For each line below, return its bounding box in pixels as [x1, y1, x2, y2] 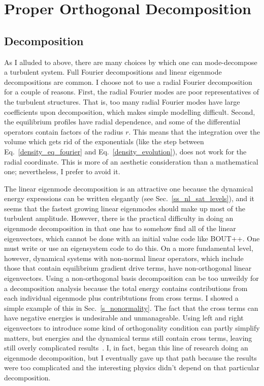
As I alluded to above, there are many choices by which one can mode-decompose [4, 56, 257, 67]
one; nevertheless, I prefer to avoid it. [4, 166, 120, 177]
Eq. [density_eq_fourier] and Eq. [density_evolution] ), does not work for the [4, 146, 247, 156]
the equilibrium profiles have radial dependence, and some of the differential [4, 116, 241, 127]
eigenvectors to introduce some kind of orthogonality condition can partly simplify [4, 323, 260, 333]
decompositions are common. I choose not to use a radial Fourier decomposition [4, 76, 252, 87]
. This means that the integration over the [128, 126, 260, 137]
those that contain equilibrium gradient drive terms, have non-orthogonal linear [4, 263, 252, 273]
